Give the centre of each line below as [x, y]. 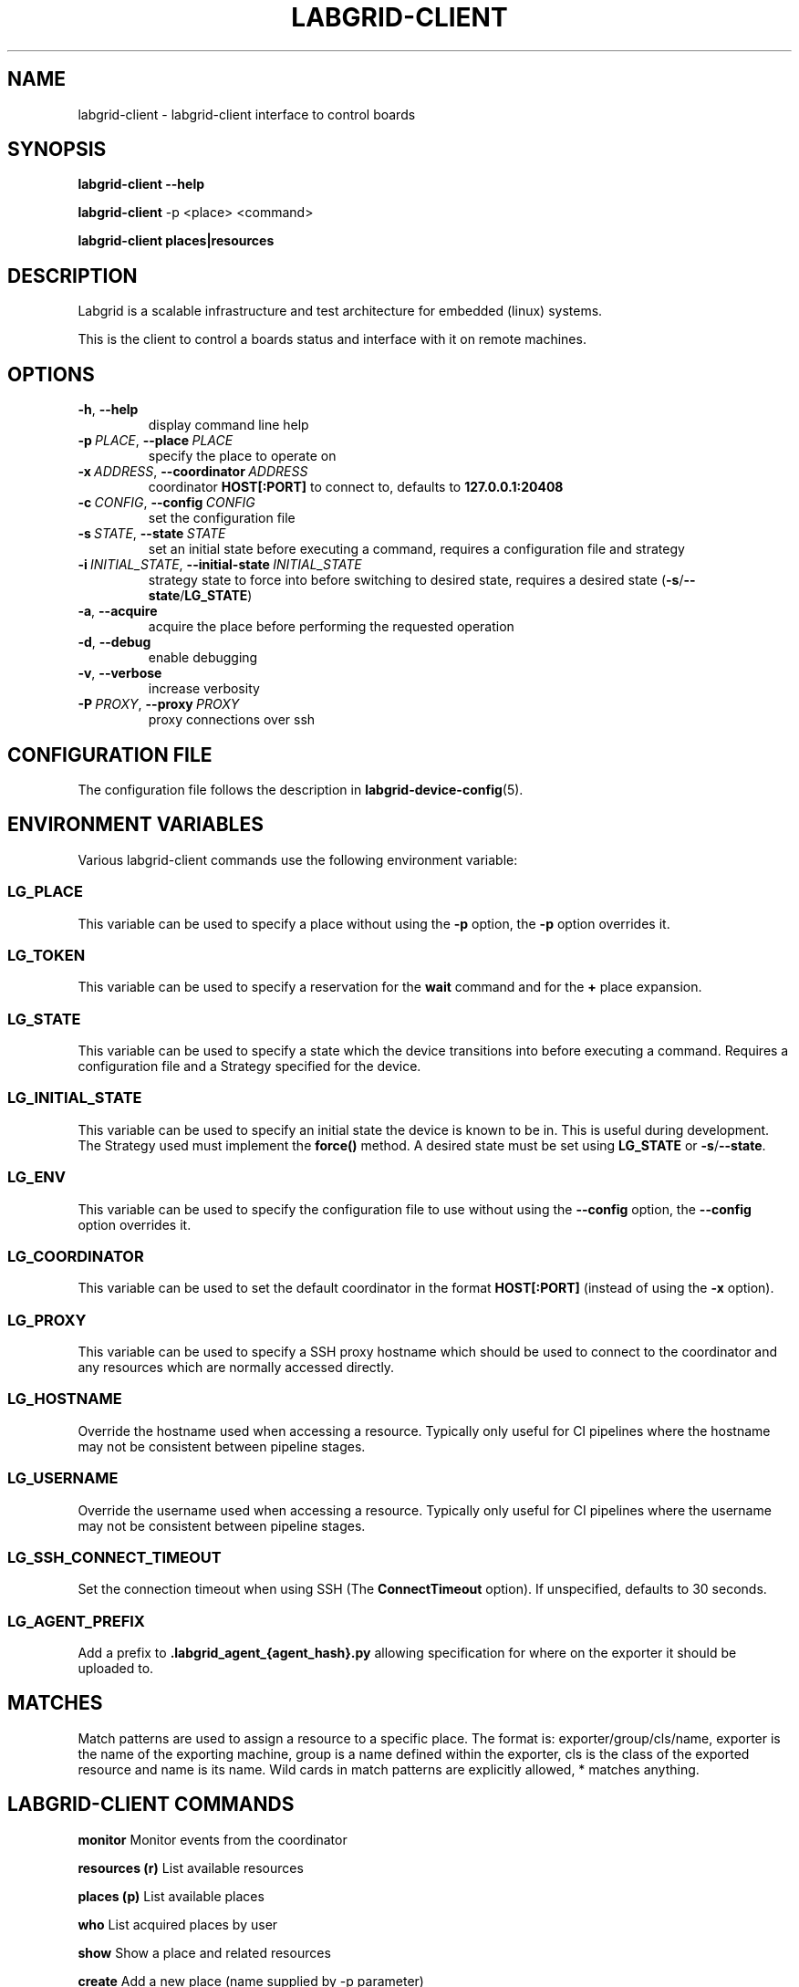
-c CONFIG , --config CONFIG [166, 503]
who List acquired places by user [178, 1924]
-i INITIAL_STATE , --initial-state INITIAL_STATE [220, 565]
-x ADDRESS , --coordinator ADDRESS [193, 472]
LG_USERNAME [63, 1478]
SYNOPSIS [57, 150]
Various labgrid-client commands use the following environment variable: [298, 859]
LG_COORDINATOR [76, 1256]
